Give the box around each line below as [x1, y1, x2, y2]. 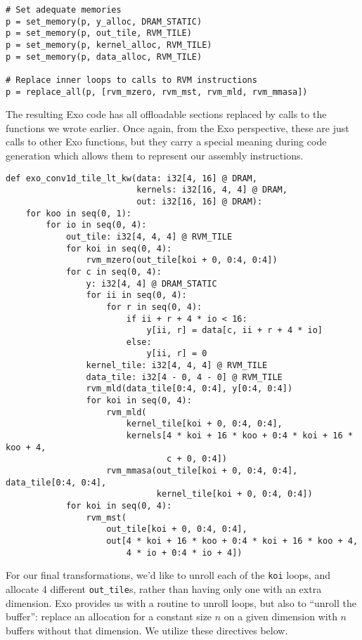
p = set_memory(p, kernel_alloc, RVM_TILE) [6, 39, 212, 50]
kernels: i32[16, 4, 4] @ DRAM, [136, 185, 287, 195]
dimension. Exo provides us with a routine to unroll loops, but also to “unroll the [6, 595, 356, 610]
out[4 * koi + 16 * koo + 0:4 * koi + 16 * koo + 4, [106, 535, 358, 546]
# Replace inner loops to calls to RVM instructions [6, 74, 257, 85]
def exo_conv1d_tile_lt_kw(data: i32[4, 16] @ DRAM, [6, 173, 257, 183]
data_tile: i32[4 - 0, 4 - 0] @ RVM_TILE [86, 372, 283, 382]
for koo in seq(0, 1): [25, 208, 131, 218]
